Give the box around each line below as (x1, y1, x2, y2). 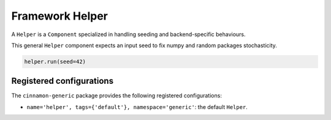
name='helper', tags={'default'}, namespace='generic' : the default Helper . (26, 103, 248, 110)
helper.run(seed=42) (24, 58, 86, 65)
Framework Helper (11, 9, 108, 23)
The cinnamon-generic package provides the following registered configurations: (11, 92, 222, 99)
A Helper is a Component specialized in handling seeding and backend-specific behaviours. (11, 31, 246, 38)
